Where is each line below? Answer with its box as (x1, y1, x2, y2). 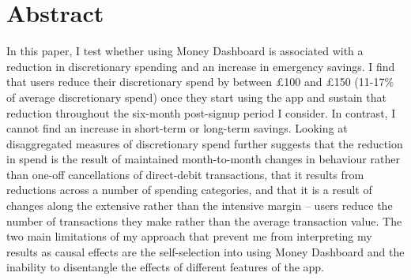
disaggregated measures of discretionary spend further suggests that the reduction (6, 135, 403, 151)
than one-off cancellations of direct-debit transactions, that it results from (6, 166, 364, 182)
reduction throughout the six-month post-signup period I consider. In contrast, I (6, 104, 396, 121)
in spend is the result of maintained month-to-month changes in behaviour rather (6, 151, 400, 167)
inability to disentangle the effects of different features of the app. (6, 259, 325, 275)
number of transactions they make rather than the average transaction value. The (6, 212, 402, 229)
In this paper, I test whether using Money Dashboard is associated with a (6, 43, 364, 59)
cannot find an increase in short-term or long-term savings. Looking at (6, 120, 348, 136)
